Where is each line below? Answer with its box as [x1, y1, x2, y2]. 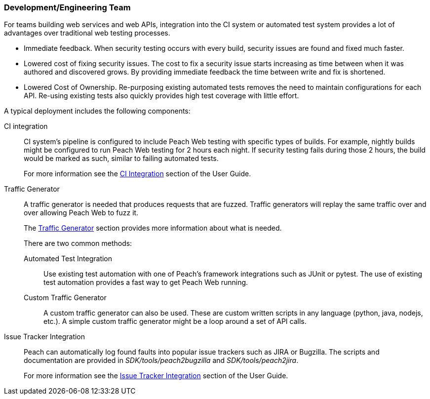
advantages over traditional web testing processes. [4, 29, 170, 38]
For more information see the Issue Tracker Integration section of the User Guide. [24, 371, 288, 380]
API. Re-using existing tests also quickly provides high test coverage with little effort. [24, 91, 299, 100]
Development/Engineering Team [4, 2, 131, 12]
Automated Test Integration [24, 254, 113, 263]
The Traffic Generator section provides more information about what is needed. [24, 224, 282, 233]
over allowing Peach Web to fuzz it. [24, 208, 139, 217]
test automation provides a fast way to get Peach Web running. [43, 278, 248, 287]
